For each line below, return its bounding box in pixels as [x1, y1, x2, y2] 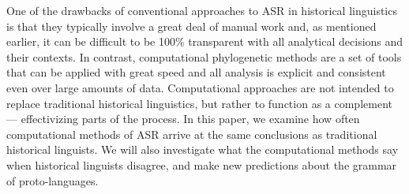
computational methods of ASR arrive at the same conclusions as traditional [6, 125, 377, 142]
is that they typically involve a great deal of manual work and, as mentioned [6, 17, 377, 34]
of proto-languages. [6, 172, 99, 188]
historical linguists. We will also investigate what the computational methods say [6, 141, 399, 158]
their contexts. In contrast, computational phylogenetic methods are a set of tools [6, 48, 402, 65]
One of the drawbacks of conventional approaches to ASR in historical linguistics [6, 2, 397, 18]
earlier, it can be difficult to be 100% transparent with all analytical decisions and [6, 33, 403, 50]
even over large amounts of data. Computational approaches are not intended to [6, 79, 394, 95]
